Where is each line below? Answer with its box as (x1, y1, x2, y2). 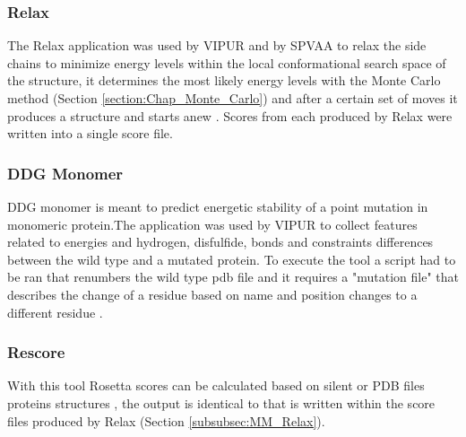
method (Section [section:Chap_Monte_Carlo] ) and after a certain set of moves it (7, 89, 458, 107)
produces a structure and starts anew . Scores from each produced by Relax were (7, 106, 453, 125)
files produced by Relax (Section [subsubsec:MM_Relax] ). (7, 411, 325, 430)
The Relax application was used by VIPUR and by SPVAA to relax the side (7, 36, 427, 55)
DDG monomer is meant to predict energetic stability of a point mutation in (7, 197, 428, 215)
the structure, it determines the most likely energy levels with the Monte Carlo (7, 71, 441, 90)
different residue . (7, 302, 103, 321)
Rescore (7, 341, 65, 363)
